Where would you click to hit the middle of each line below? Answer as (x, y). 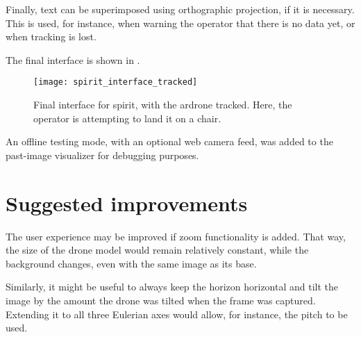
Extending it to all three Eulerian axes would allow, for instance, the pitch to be (177, 314)
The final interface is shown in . (73, 59)
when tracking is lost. (51, 36)
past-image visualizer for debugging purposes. (102, 155)
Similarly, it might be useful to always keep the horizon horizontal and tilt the (172, 287)
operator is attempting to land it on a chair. (127, 118)
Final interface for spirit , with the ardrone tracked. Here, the (163, 105)
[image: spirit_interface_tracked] (116, 82)
